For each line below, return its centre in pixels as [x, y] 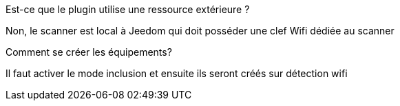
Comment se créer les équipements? [89, 52]
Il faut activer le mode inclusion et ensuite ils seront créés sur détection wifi [177, 73]
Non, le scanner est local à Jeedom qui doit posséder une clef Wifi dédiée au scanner [200, 31]
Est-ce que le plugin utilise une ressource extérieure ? [128, 9]
